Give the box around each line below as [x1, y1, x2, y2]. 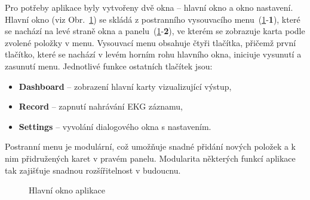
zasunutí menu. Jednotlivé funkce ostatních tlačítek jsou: [5, 59, 213, 72]
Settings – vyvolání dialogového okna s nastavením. [19, 120, 211, 132]
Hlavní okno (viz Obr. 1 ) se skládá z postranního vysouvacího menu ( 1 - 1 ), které [5, 13, 300, 25]
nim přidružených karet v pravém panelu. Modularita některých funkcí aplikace [5, 151, 296, 164]
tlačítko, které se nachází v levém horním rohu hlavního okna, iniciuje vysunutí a [5, 48, 302, 60]
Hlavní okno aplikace [29, 184, 105, 196]
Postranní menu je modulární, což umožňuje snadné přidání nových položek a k [5, 140, 296, 153]
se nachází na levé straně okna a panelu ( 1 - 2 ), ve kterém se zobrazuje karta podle [5, 25, 305, 37]
